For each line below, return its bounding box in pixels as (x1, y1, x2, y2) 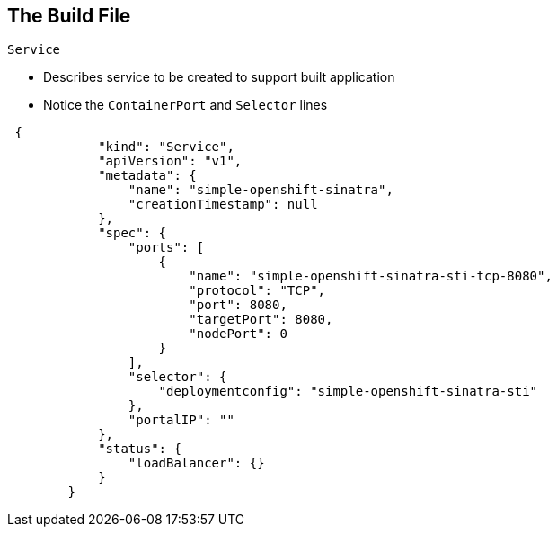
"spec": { (98, 226, 167, 241)
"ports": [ (128, 240, 205, 255)
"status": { (98, 441, 181, 457)
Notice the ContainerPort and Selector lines (43, 97, 328, 113)
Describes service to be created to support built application (43, 69, 395, 85)
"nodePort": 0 (189, 326, 287, 342)
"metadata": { (98, 168, 197, 183)
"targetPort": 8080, (189, 312, 333, 327)
